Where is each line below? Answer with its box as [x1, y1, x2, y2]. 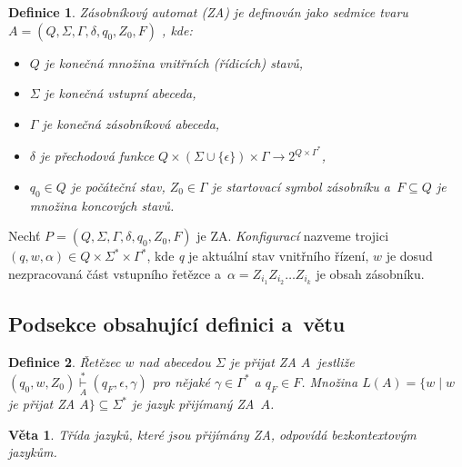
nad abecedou [138, 353, 211, 372]
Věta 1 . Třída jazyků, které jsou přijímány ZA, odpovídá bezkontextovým [8, 424, 417, 443]
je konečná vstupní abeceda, [44, 84, 196, 103]
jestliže [316, 353, 355, 372]
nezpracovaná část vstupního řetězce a [8, 264, 221, 283]
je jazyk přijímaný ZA [132, 394, 255, 413]
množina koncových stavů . [29, 195, 175, 214]
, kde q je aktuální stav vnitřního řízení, [146, 246, 369, 265]
